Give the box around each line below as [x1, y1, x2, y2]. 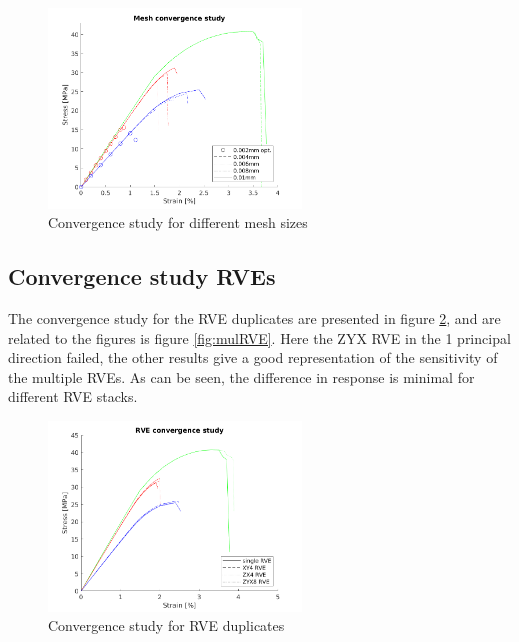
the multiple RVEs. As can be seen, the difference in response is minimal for [8, 366, 475, 387]
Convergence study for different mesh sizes [48, 212, 308, 233]
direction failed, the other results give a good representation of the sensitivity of [8, 347, 498, 368]
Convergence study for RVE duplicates [48, 615, 285, 636]
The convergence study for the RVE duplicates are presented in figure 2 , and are [8, 308, 501, 329]
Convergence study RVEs [8, 261, 276, 292]
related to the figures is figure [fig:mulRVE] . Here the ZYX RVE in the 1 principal [8, 327, 511, 348]
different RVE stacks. [8, 386, 138, 407]
